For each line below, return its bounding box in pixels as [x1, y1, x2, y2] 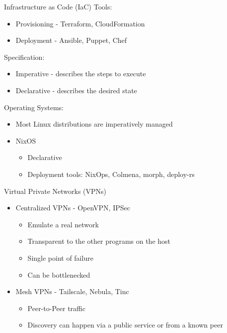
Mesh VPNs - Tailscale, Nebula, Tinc [15, 286, 129, 297]
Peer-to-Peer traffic [27, 303, 85, 313]
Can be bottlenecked [27, 269, 90, 280]
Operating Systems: [4, 102, 64, 112]
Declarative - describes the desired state [15, 85, 137, 95]
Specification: [4, 51, 45, 62]
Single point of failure [27, 252, 93, 263]
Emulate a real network [27, 219, 99, 229]
